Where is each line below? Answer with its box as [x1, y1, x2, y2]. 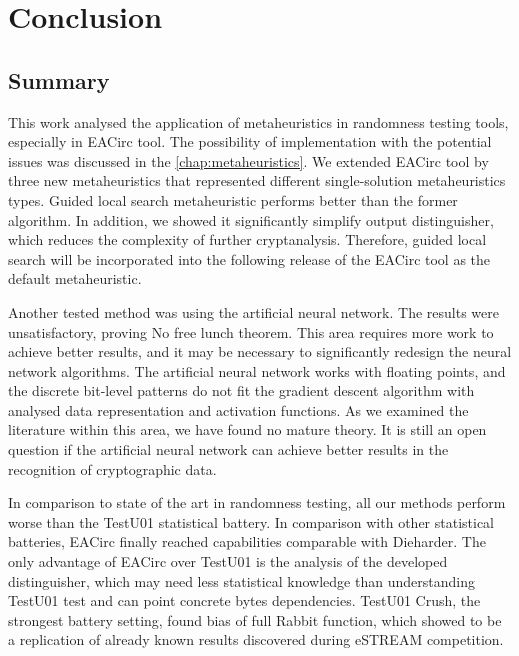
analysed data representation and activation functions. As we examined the [8, 399, 469, 420]
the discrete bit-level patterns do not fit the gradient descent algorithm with [8, 380, 475, 401]
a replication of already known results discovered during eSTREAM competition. [8, 629, 504, 650]
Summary [8, 64, 110, 95]
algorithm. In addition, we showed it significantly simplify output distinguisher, [8, 209, 494, 230]
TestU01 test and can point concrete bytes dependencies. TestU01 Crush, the [8, 590, 481, 611]
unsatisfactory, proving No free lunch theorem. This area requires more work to [8, 321, 494, 342]
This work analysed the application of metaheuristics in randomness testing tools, [8, 111, 509, 132]
